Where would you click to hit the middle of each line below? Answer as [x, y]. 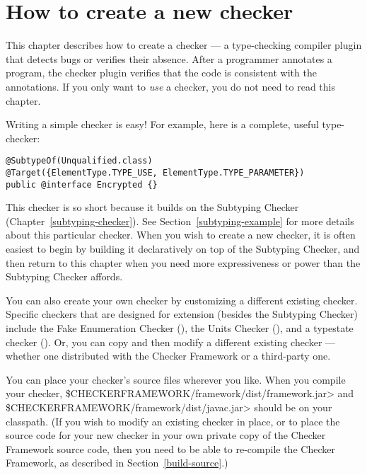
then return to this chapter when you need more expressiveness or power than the [183, 262]
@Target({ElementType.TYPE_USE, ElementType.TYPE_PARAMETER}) [155, 172]
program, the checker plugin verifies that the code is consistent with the [161, 73]
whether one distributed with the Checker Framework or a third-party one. [168, 356]
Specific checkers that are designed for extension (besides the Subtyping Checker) [182, 314]
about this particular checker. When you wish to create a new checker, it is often [181, 235]
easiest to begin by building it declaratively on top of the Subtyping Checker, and [183, 249]
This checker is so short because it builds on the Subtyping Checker [152, 207]
